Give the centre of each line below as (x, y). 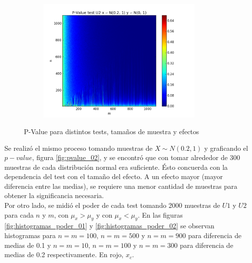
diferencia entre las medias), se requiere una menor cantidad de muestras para (121, 186)
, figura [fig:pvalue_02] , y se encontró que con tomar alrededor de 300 (136, 157)
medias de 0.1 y (28, 245)
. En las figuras (160, 214)
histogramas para (30, 235)
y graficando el (226, 148)
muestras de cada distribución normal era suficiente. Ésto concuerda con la (116, 167)
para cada (19, 214)
